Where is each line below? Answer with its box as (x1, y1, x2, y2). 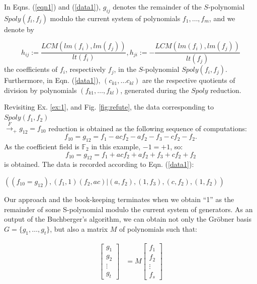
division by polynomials (4, 84, 77, 95)
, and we (209, 13, 235, 23)
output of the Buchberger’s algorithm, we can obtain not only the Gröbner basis (4, 214, 251, 224)
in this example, (91, 141, 141, 152)
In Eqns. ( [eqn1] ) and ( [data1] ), (4, 2, 101, 12)
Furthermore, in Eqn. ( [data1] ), (4, 75, 101, 85)
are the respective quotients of (142, 75, 235, 85)
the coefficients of (4, 64, 58, 74)
